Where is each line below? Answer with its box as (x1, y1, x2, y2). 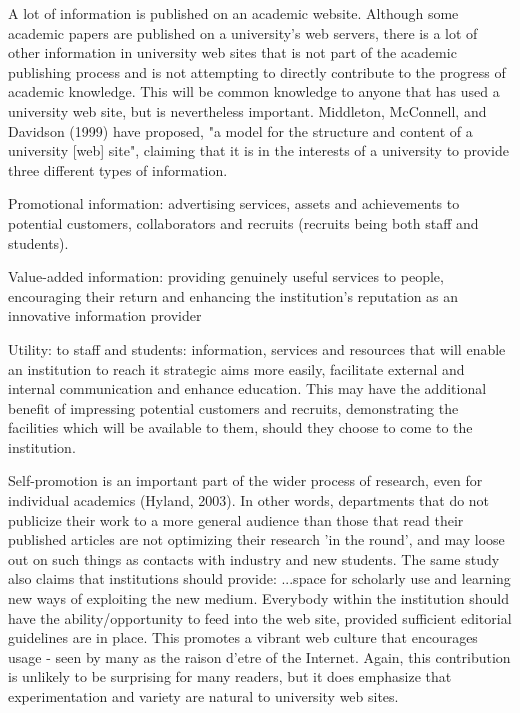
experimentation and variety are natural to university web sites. (8, 686, 399, 706)
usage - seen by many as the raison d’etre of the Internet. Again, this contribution (8, 646, 511, 667)
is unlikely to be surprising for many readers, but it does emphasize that (8, 666, 452, 687)
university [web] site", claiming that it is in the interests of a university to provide (8, 140, 509, 161)
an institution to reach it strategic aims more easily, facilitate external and (8, 358, 465, 379)
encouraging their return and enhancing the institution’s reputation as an (8, 285, 459, 306)
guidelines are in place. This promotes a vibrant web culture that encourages (8, 627, 478, 648)
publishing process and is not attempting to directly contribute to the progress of (8, 61, 506, 82)
